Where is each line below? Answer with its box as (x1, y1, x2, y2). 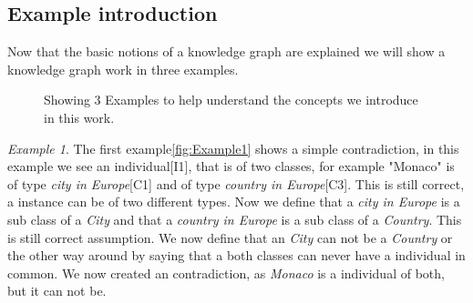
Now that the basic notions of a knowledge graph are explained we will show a (7, 42, 446, 61)
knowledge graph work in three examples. (7, 59, 239, 78)
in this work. (44, 107, 115, 126)
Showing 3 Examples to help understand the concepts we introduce (44, 90, 418, 109)
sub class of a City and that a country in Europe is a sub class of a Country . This (7, 209, 462, 228)
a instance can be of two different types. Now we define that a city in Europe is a (7, 192, 460, 211)
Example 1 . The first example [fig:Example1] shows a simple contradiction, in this (7, 138, 459, 157)
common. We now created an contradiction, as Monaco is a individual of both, (7, 263, 445, 282)
